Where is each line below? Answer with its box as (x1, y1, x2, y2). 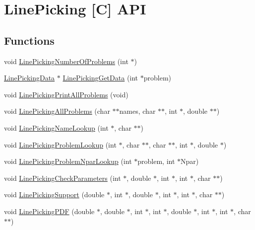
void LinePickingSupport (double (4, 189, 105, 200)
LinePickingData (4, 73, 55, 83)
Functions (4, 32, 55, 48)
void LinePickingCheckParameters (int (4, 172, 121, 183)
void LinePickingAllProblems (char (4, 106, 110, 116)
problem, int (137, 156, 175, 166)
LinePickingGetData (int (63, 73, 138, 83)
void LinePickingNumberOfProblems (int (4, 56, 128, 66)
